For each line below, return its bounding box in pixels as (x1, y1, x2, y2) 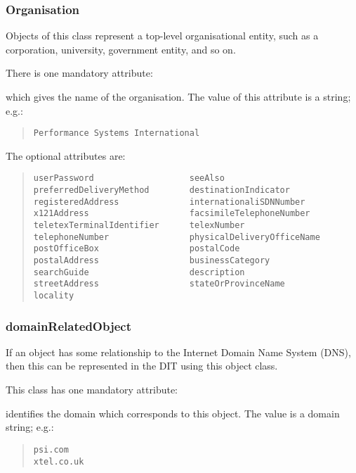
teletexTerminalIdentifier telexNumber (33, 220, 245, 231)
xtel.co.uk (33, 456, 84, 467)
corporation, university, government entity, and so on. (6, 42, 236, 56)
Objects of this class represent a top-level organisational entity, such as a (6, 28, 319, 43)
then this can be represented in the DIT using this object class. (6, 358, 278, 373)
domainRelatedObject (6, 317, 131, 334)
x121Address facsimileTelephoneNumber (33, 208, 310, 219)
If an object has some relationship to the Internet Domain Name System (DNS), (6, 344, 351, 359)
